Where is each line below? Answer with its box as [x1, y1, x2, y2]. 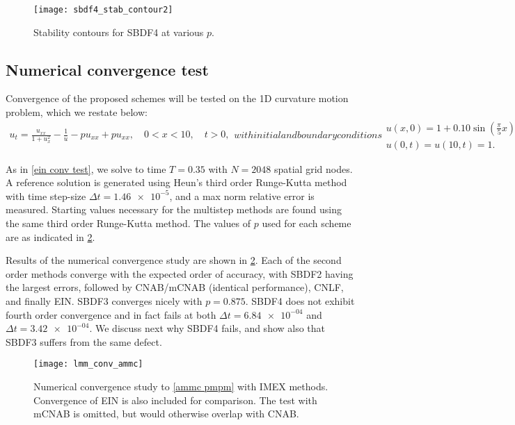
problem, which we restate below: [6, 105, 148, 119]
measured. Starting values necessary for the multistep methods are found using [6, 202, 342, 217]
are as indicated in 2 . [6, 229, 95, 244]
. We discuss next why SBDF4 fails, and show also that [89, 321, 326, 335]
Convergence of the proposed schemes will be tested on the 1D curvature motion [6, 91, 349, 106]
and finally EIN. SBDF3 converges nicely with [6, 294, 203, 308]
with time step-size [6, 188, 86, 203]
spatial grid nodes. [274, 161, 353, 176]
